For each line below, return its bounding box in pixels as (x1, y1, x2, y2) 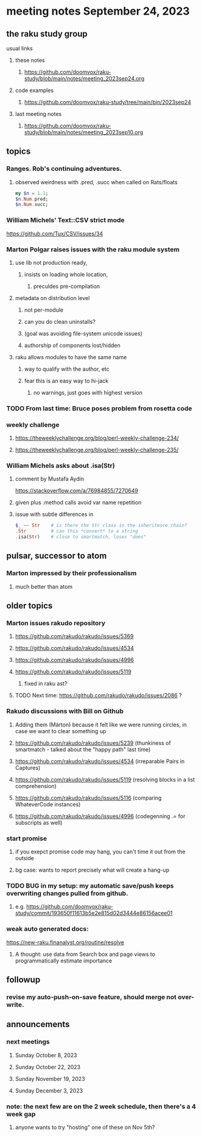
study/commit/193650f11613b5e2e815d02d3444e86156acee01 (15, 909, 173, 917)
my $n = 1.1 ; (15, 190, 49, 196)
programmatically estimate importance (15, 956, 113, 964)
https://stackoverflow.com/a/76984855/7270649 (15, 487, 139, 495)
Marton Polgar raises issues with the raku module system (6, 245, 179, 254)
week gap (6, 1110, 36, 1118)
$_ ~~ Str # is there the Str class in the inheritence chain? (15, 523, 187, 529)
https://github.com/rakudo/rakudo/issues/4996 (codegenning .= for (15, 812, 186, 820)
